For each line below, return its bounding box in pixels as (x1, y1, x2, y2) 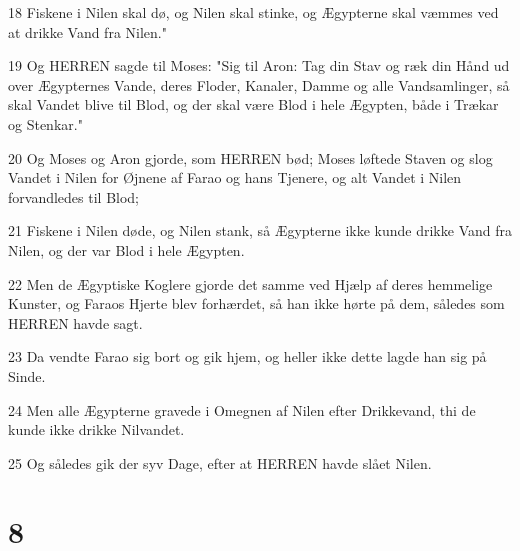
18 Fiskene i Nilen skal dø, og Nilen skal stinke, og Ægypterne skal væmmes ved (8, 2, 499, 22)
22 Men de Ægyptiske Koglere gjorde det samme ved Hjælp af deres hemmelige (8, 273, 493, 294)
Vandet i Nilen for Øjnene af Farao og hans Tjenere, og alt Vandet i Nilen (8, 167, 462, 188)
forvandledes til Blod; (8, 186, 139, 207)
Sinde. (8, 365, 46, 386)
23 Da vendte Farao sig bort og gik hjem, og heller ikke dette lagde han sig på (8, 346, 487, 367)
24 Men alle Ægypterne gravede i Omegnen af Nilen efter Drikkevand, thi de (8, 399, 476, 420)
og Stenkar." (8, 113, 83, 134)
